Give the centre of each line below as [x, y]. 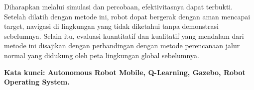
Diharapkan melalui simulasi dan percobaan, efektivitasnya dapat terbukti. [119, 6]
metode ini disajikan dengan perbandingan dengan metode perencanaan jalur [122, 45]
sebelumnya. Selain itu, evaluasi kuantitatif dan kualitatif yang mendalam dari [124, 36]
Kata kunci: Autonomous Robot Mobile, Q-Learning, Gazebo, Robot [125, 72]
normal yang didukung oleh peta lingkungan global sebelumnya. [102, 55]
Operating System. [37, 82]
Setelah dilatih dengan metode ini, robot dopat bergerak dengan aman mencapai [127, 16]
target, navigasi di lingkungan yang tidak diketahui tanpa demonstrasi [111, 26]
